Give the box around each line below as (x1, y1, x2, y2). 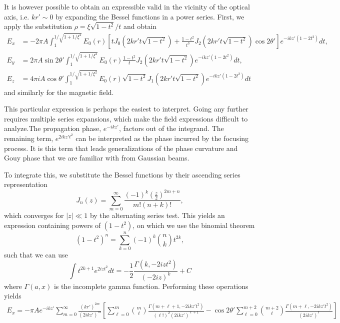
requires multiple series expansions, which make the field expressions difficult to (4, 113, 248, 123)
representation (4, 179, 47, 189)
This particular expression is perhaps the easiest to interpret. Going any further (4, 103, 248, 114)
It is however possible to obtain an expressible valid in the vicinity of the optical (4, 1, 250, 11)
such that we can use (4, 249, 68, 259)
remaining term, (4, 132, 53, 143)
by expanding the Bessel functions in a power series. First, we (55, 11, 244, 21)
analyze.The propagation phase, (4, 123, 101, 133)
